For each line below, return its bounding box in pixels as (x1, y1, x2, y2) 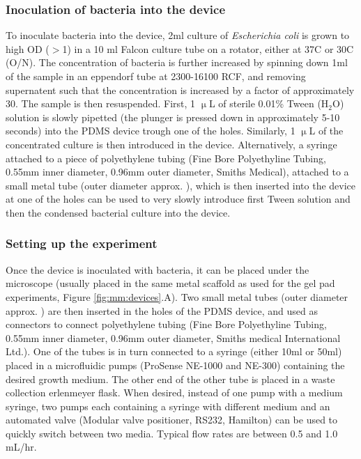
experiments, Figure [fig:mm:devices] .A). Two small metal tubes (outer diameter (6, 289, 348, 304)
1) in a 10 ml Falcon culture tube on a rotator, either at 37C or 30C (62, 41, 354, 56)
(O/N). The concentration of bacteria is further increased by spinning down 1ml (6, 55, 348, 70)
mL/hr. (6, 439, 37, 454)
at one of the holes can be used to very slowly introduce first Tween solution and (6, 192, 351, 206)
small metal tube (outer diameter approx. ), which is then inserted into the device (6, 178, 356, 192)
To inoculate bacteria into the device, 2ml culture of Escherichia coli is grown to (6, 28, 350, 42)
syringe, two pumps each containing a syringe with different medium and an (6, 398, 330, 413)
